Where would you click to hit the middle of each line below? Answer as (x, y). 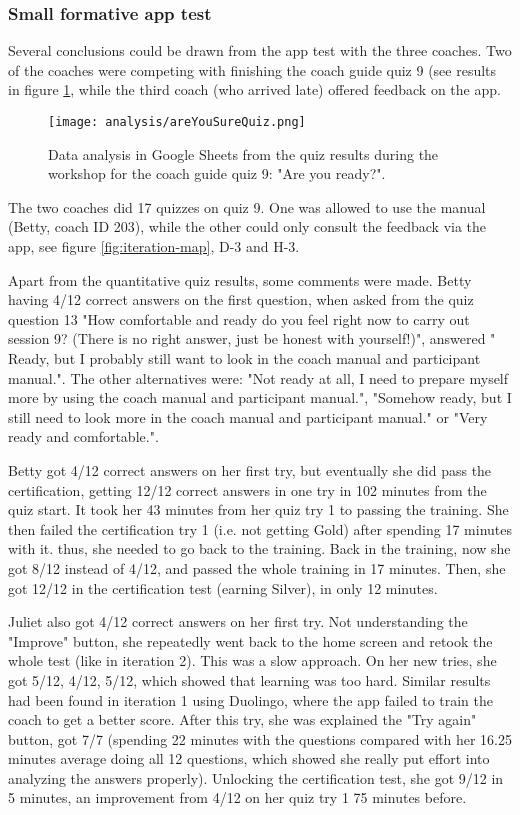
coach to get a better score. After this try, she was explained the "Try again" (242, 719)
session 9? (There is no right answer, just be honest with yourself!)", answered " (252, 338)
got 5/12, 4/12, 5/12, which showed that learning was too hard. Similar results (249, 679)
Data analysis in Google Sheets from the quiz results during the (243, 153)
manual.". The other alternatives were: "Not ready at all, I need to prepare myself (258, 377)
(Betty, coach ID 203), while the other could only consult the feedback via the (247, 226)
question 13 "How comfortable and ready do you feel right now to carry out (239, 318)
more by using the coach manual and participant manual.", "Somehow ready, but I (260, 397)
